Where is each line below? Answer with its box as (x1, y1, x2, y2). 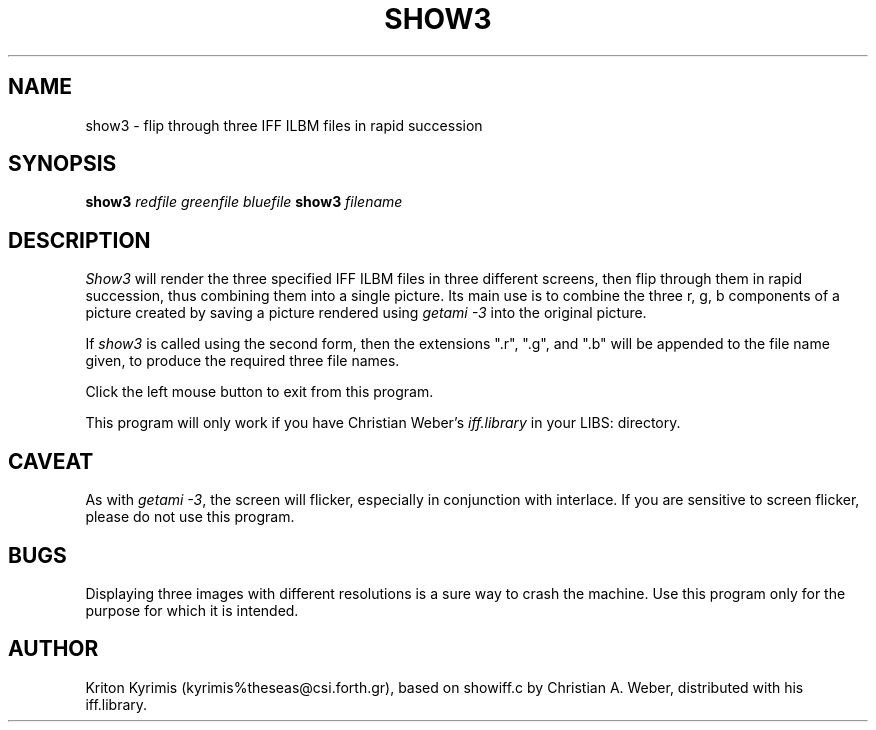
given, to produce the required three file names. (85, 352, 400, 370)
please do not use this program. (85, 508, 295, 526)
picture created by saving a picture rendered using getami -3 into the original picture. (85, 304, 647, 322)
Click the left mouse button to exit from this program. (85, 383, 434, 401)
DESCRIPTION (8, 227, 151, 253)
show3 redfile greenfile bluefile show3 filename (85, 193, 403, 211)
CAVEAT (8, 448, 94, 474)
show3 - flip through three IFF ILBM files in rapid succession (85, 116, 483, 134)
